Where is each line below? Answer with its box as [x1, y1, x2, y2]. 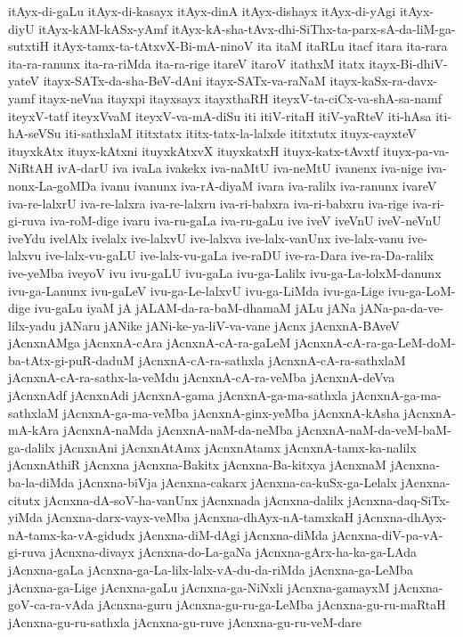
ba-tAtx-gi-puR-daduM [8, 350, 134, 369]
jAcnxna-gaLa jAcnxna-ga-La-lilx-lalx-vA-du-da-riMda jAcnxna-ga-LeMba [8, 560, 413, 578]
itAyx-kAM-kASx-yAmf [38, 19, 168, 37]
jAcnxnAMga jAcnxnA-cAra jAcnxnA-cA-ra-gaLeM [8, 333, 291, 352]
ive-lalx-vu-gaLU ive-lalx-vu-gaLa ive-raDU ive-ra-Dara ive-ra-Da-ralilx [45, 246, 434, 265]
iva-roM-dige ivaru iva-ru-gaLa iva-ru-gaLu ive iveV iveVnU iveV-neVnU [50, 211, 442, 230]
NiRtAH [8, 159, 53, 177]
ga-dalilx [8, 437, 55, 456]
